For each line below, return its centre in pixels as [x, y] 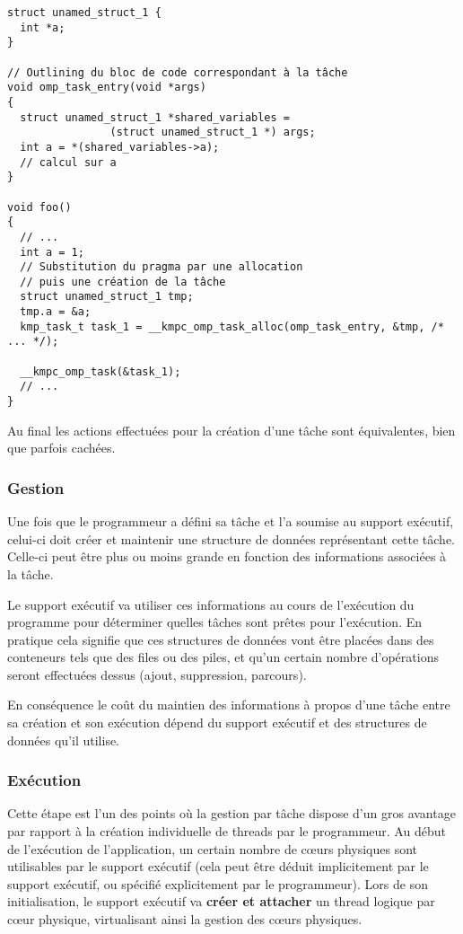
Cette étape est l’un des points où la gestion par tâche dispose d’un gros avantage [231, 813]
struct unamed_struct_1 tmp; [107, 297]
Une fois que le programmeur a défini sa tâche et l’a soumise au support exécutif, [231, 521]
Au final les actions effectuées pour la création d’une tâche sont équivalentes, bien [231, 430]
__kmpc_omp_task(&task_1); [100, 371]
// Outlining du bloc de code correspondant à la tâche [178, 72]
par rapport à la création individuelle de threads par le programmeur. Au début [227, 831]
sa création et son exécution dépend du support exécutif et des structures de [217, 723]
